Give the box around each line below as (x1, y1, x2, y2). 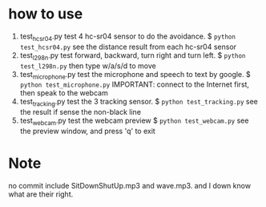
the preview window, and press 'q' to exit (19, 126, 156, 136)
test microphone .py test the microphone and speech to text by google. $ (19, 69, 251, 81)
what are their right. (8, 189, 74, 199)
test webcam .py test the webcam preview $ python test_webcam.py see (19, 116, 249, 127)
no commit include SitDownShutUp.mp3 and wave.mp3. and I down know (8, 181, 251, 190)
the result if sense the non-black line (19, 108, 142, 117)
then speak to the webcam (19, 88, 108, 98)
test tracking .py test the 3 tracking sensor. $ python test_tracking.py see (19, 97, 259, 108)
